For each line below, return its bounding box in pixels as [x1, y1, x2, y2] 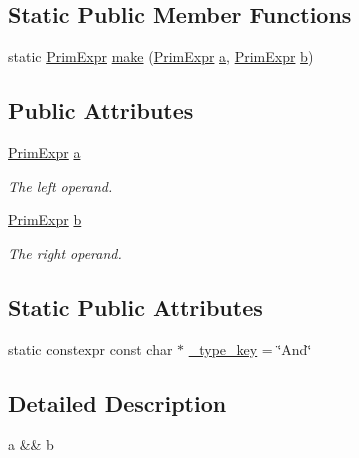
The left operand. [8, 175, 113, 196]
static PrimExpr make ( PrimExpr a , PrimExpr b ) [8, 46, 314, 67]
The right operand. [8, 242, 122, 263]
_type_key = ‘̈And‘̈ [188, 338, 312, 359]
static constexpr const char [8, 338, 173, 359]
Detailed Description [8, 387, 227, 418]
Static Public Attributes [8, 291, 263, 322]
